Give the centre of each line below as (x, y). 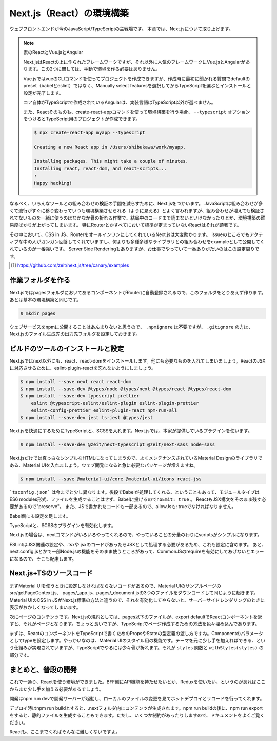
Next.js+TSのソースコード (51, 573)
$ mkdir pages (38, 313)
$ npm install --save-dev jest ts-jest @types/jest (87, 418)
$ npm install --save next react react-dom (76, 382)
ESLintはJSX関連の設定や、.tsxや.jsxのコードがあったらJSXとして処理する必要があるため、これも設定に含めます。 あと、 (138, 544)
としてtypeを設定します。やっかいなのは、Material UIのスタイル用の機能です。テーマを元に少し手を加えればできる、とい (137, 641)
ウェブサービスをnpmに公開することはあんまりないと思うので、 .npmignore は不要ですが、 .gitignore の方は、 (131, 327)
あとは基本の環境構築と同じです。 (45, 300)
